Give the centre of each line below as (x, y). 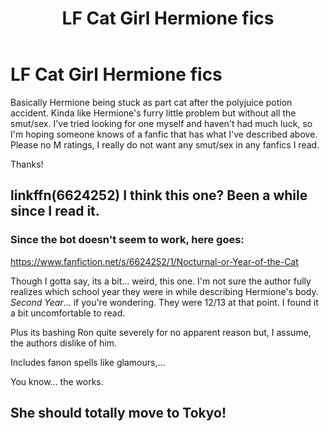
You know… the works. (57, 381)
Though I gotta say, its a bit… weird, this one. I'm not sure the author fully (161, 281)
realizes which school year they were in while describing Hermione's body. (164, 291)
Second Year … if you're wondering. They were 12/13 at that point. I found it (164, 302)
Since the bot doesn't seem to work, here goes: (127, 240)
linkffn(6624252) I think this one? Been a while (159, 195)
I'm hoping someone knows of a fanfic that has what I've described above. (164, 134)
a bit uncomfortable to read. (68, 313)
